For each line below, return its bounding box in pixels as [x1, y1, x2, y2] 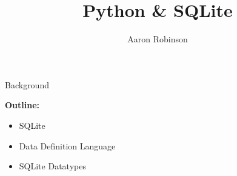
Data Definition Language [19, 139, 116, 152]
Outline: [5, 99, 40, 111]
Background [5, 78, 49, 91]
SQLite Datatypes [19, 160, 86, 172]
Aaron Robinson [127, 33, 188, 45]
